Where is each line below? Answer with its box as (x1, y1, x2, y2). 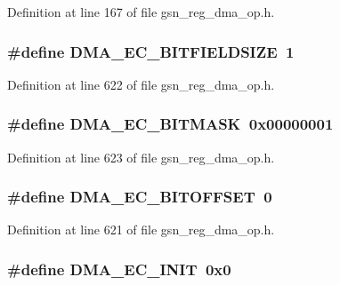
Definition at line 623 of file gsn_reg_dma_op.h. (7, 147, 275, 166)
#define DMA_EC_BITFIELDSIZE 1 (7, 40, 295, 62)
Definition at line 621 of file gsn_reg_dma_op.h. (7, 220, 275, 239)
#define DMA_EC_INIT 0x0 (7, 257, 231, 280)
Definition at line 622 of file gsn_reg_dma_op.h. (7, 75, 275, 93)
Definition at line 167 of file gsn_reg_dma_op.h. (7, 3, 275, 20)
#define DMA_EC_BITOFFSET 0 (7, 186, 272, 208)
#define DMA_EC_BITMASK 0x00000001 (7, 113, 334, 135)
